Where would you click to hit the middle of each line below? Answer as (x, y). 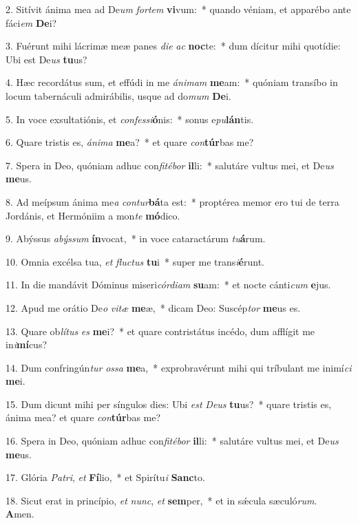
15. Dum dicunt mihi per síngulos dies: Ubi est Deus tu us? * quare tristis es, (169, 404)
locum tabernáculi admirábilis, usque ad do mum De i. (118, 95)
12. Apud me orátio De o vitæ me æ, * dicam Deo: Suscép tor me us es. (153, 307)
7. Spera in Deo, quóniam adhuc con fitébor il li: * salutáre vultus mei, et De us (170, 165)
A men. (20, 514)
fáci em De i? (31, 22)
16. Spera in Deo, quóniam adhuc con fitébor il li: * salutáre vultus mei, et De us (172, 441)
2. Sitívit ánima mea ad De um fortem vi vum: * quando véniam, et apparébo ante (178, 9)
